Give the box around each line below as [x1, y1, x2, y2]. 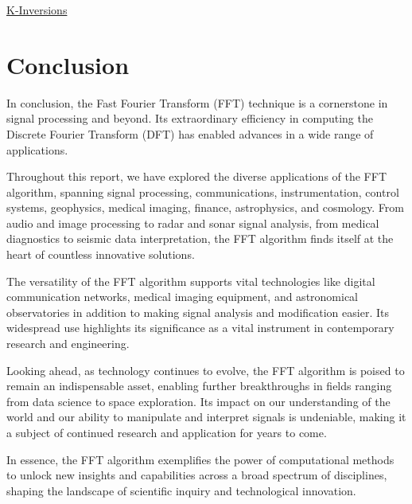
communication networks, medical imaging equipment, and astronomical [6, 288, 359, 305]
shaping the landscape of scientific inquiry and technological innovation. [6, 482, 356, 498]
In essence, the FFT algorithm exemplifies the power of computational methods [6, 451, 395, 467]
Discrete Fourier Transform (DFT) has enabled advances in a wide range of [6, 125, 374, 142]
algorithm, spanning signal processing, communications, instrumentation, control [6, 183, 399, 200]
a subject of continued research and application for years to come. [6, 424, 327, 440]
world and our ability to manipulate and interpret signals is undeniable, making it [6, 408, 406, 425]
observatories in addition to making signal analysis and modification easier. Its [6, 303, 389, 320]
